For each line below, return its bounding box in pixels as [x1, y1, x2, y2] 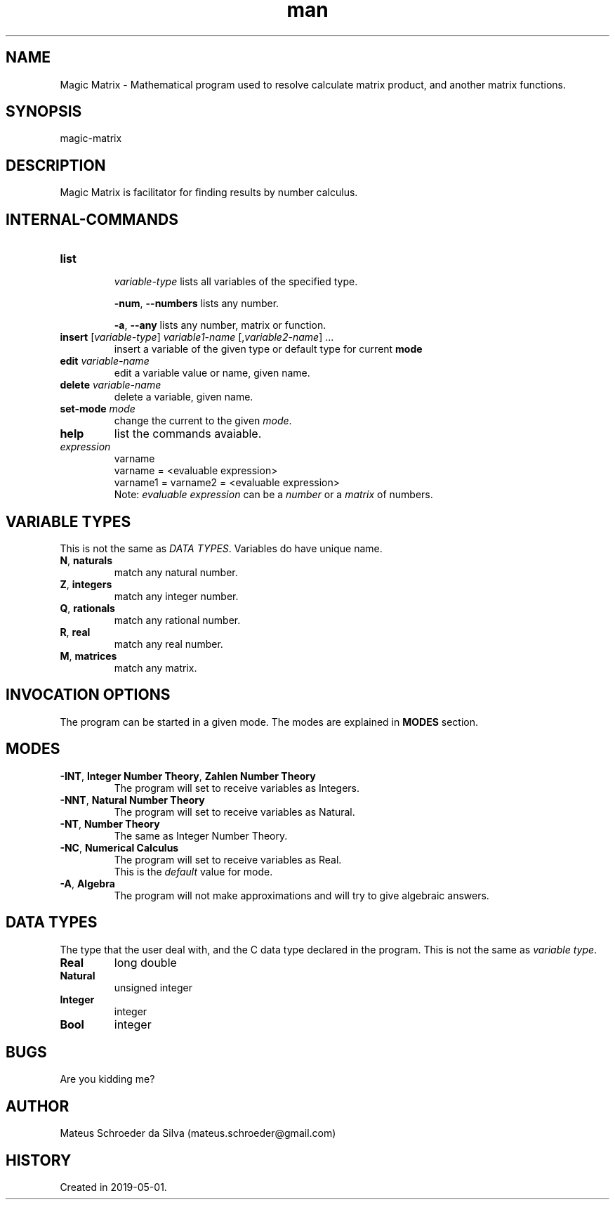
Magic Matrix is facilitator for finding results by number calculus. [60, 186, 358, 199]
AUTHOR [6, 1097, 70, 1115]
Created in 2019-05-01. [60, 1181, 167, 1194]
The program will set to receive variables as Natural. [114, 805, 355, 818]
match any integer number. [114, 590, 239, 602]
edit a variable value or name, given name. [114, 367, 310, 379]
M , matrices [60, 649, 117, 662]
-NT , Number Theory [60, 817, 160, 830]
